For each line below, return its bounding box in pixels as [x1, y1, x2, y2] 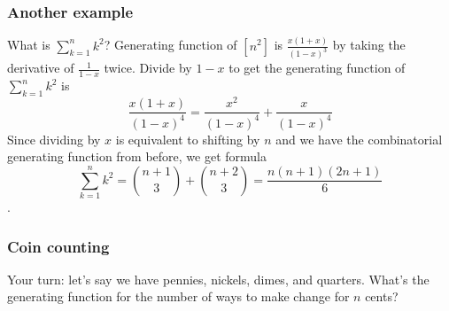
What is [7, 35, 50, 54]
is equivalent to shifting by [115, 129, 260, 148]
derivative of [7, 58, 74, 77]
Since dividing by [7, 129, 101, 148]
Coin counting [7, 235, 110, 257]
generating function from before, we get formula [7, 147, 267, 166]
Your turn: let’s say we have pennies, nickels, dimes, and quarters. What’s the [7, 269, 430, 288]
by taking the [332, 35, 406, 54]
